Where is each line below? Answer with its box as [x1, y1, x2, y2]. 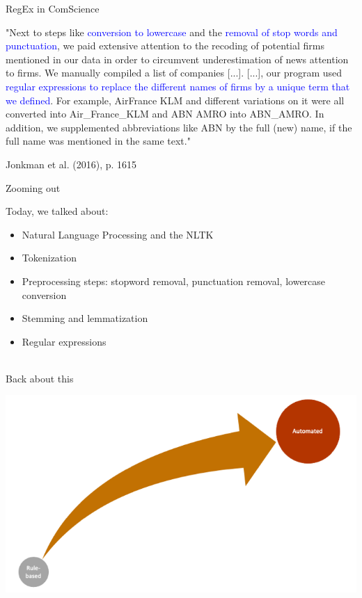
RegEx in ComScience [6, 1, 100, 15]
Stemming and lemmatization [22, 311, 148, 325]
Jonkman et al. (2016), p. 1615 [6, 156, 137, 171]
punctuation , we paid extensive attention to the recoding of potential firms [6, 38, 324, 53]
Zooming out [6, 180, 61, 195]
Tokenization [22, 250, 77, 265]
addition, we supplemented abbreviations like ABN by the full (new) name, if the [6, 120, 352, 134]
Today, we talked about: [6, 204, 109, 218]
